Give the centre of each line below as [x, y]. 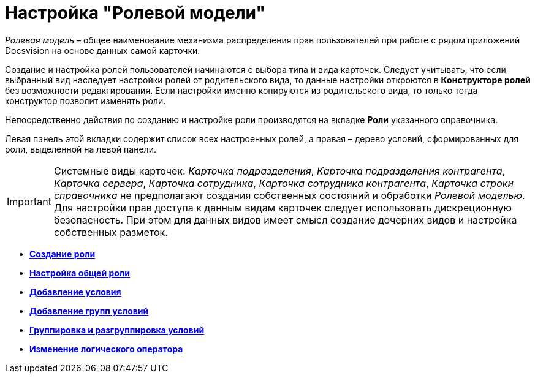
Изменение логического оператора [106, 349]
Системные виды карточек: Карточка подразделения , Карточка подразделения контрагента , [279, 171]
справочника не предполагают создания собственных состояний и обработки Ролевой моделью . [289, 195]
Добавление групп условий [89, 311]
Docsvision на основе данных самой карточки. [103, 50]
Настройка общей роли [80, 273]
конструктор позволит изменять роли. [85, 100]
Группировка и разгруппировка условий [117, 330]
